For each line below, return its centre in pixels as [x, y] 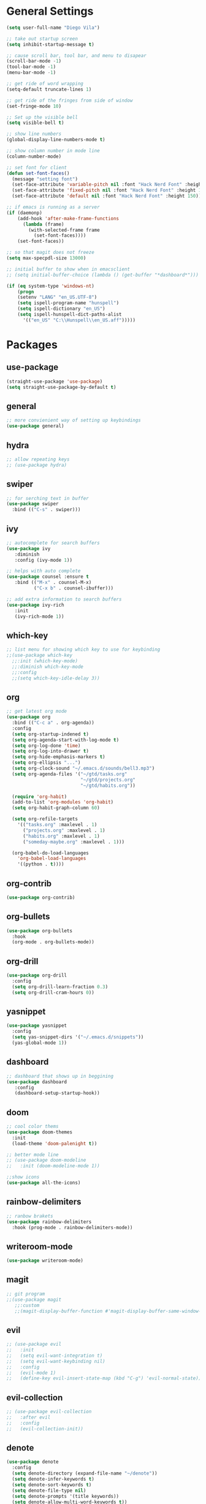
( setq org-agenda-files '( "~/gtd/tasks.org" [70, 774]
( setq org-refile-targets [45, 819]
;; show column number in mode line [53, 151]
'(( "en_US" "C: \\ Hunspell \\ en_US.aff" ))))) [79, 320]
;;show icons [23, 1177]
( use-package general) [35, 426]
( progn [26, 292]
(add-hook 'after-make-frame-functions [68, 218]
